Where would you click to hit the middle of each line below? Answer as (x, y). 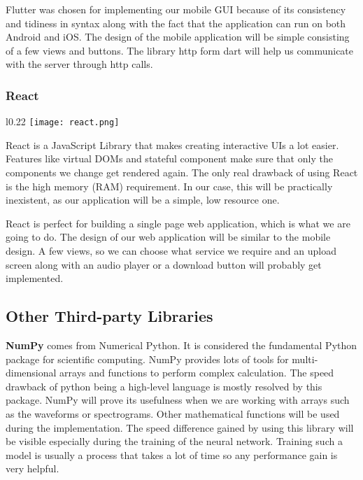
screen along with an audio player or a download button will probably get (164, 264)
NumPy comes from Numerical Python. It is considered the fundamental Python (181, 345)
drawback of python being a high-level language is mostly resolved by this (164, 386)
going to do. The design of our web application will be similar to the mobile (168, 237)
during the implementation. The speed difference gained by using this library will (180, 427)
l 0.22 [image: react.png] (63, 121)
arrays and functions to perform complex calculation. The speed (197, 373)
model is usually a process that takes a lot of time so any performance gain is (172, 454)
